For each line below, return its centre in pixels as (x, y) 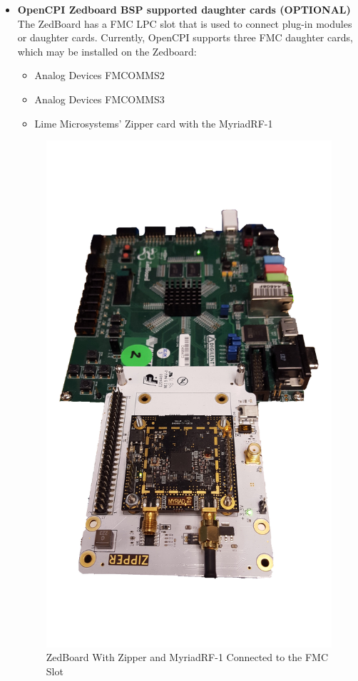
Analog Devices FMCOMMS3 (99, 99)
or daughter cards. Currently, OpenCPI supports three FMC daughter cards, (185, 37)
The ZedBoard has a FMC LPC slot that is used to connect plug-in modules (185, 23)
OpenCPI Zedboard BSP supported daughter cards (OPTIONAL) (184, 9)
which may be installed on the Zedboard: (107, 51)
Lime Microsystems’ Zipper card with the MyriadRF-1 (154, 123)
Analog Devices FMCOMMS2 (99, 75)
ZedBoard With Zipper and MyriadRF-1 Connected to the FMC (187, 657)
